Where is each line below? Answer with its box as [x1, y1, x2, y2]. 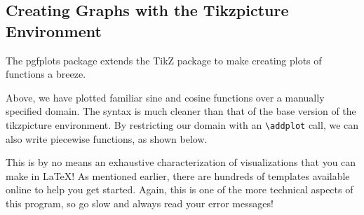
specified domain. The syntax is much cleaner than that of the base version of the [6, 104, 356, 118]
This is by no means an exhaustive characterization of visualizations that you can [6, 155, 356, 169]
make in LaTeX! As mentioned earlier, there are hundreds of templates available [6, 168, 350, 183]
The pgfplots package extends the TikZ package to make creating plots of [6, 53, 322, 67]
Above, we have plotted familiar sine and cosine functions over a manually [6, 90, 325, 104]
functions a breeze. [6, 67, 86, 81]
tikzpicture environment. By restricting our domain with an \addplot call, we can [6, 117, 359, 132]
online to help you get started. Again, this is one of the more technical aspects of [6, 182, 353, 197]
